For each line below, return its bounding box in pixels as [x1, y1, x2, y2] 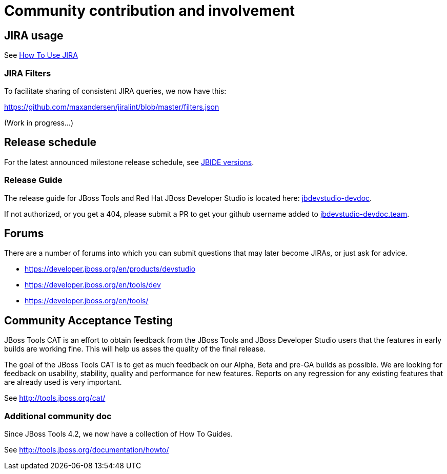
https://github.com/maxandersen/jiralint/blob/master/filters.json [4, 102, 219, 111]
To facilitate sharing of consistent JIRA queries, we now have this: [4, 86, 227, 95]
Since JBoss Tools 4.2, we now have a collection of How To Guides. [4, 429, 233, 438]
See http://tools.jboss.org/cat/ [4, 394, 106, 403]
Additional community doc [4, 410, 112, 421]
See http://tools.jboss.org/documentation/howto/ [4, 445, 169, 454]
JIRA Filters [4, 68, 51, 78]
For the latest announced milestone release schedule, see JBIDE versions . [4, 157, 254, 167]
